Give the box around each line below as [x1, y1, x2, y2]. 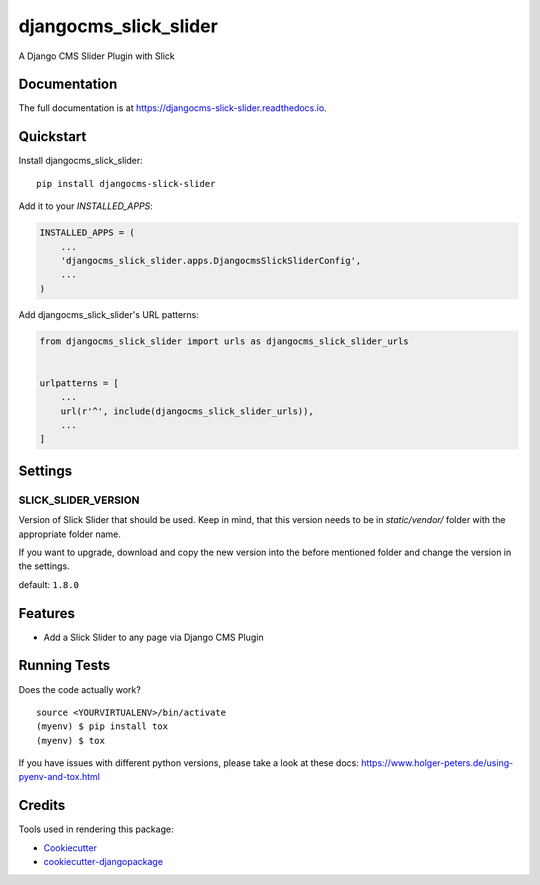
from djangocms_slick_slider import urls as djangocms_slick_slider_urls [39, 335, 409, 347]
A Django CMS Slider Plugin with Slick [18, 50, 175, 62]
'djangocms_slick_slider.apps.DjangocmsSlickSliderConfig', [60, 255, 362, 266]
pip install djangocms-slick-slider [36, 178, 216, 189]
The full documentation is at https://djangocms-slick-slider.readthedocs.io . [18, 102, 327, 114]
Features [18, 605, 75, 622]
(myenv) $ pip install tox [36, 721, 169, 732]
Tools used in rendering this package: [18, 823, 174, 835]
